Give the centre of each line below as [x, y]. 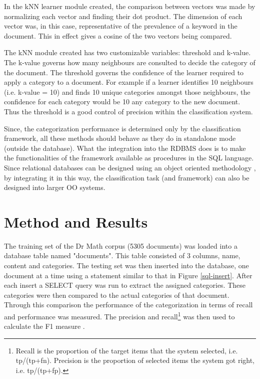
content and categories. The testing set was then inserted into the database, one [126, 265]
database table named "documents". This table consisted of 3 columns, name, [122, 255]
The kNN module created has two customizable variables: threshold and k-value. [127, 52]
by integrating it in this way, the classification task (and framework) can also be [127, 177]
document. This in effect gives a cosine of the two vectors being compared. [118, 35]
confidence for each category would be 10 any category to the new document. [122, 102]
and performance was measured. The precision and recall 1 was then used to [119, 315]
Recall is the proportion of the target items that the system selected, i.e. [127, 350]
